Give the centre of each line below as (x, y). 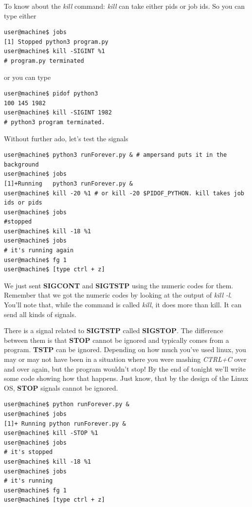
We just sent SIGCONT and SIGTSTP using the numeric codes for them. (119, 285)
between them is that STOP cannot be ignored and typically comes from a (117, 340)
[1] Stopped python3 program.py (56, 42)
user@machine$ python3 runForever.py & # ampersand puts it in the (116, 155)
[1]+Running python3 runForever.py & (68, 183)
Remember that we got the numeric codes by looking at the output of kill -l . (118, 295)
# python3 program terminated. (54, 122)
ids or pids (23, 203)
